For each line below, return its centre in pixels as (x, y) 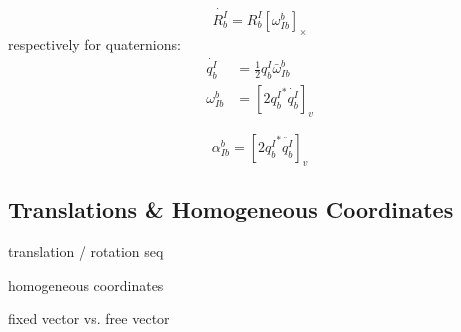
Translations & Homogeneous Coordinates (231, 209)
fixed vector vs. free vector (89, 318)
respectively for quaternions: (94, 43)
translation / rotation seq (86, 251)
